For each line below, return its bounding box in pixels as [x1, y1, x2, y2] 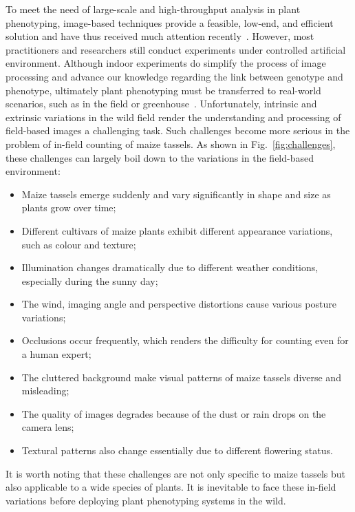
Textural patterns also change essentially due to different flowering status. [21, 443, 333, 458]
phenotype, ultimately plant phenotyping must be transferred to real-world [6, 83, 321, 97]
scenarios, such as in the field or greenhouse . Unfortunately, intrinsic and [6, 96, 317, 111]
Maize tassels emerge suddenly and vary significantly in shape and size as [21, 186, 331, 201]
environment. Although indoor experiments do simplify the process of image [6, 56, 326, 70]
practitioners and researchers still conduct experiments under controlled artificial [6, 42, 346, 56]
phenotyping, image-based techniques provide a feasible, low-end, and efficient [6, 15, 334, 30]
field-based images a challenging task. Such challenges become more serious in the [6, 123, 350, 138]
